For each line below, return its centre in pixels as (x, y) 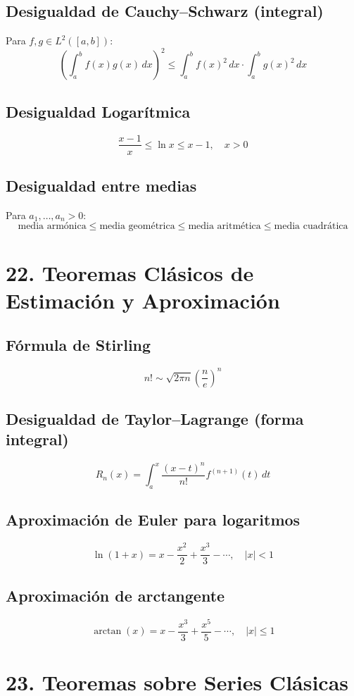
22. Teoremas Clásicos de (130, 272)
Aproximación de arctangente (115, 595)
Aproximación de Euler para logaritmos (153, 520)
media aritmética (225, 226)
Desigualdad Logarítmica (98, 111)
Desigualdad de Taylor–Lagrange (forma (155, 419)
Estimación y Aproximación (143, 300)
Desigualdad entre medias (101, 185)
